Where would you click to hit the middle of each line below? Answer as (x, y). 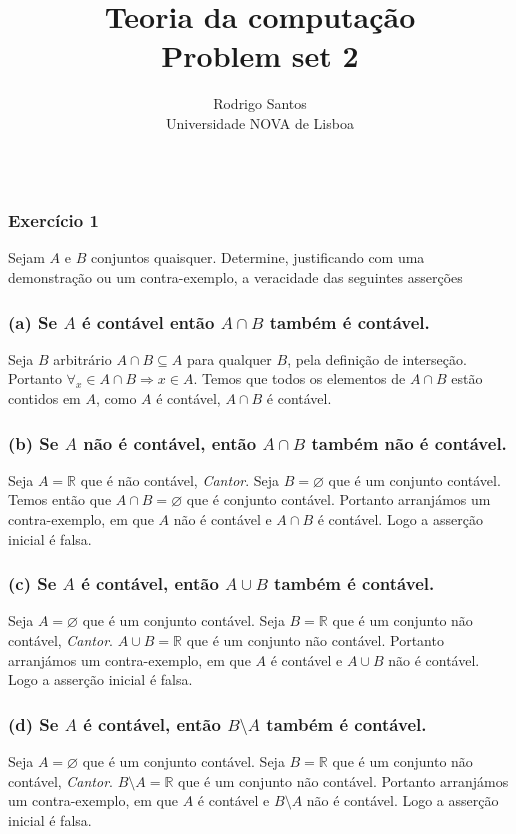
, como (116, 397)
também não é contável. (409, 442)
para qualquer (229, 358)
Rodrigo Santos (260, 103)
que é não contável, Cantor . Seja (180, 479)
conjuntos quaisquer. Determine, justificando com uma (257, 257)
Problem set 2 (260, 55)
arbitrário (82, 358)
